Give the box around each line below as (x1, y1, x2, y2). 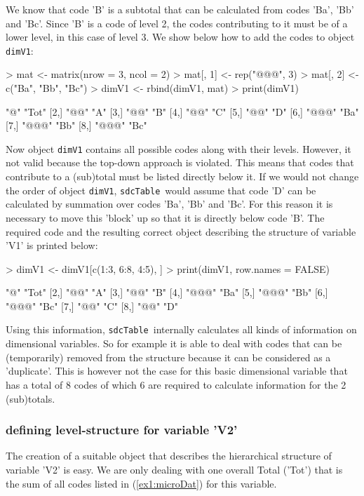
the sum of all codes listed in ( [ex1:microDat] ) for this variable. (6, 476, 277, 490)
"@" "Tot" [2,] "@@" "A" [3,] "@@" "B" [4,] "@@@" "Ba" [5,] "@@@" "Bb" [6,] (6, 285, 328, 300)
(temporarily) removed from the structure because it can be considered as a (6, 349, 331, 364)
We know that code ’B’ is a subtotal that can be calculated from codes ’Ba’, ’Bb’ (6, 2, 354, 16)
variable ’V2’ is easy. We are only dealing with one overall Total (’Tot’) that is (6, 462, 343, 476)
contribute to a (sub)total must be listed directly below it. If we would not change (6, 169, 359, 184)
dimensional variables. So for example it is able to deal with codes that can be (6, 336, 342, 351)
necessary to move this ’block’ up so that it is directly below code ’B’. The (6, 210, 325, 224)
